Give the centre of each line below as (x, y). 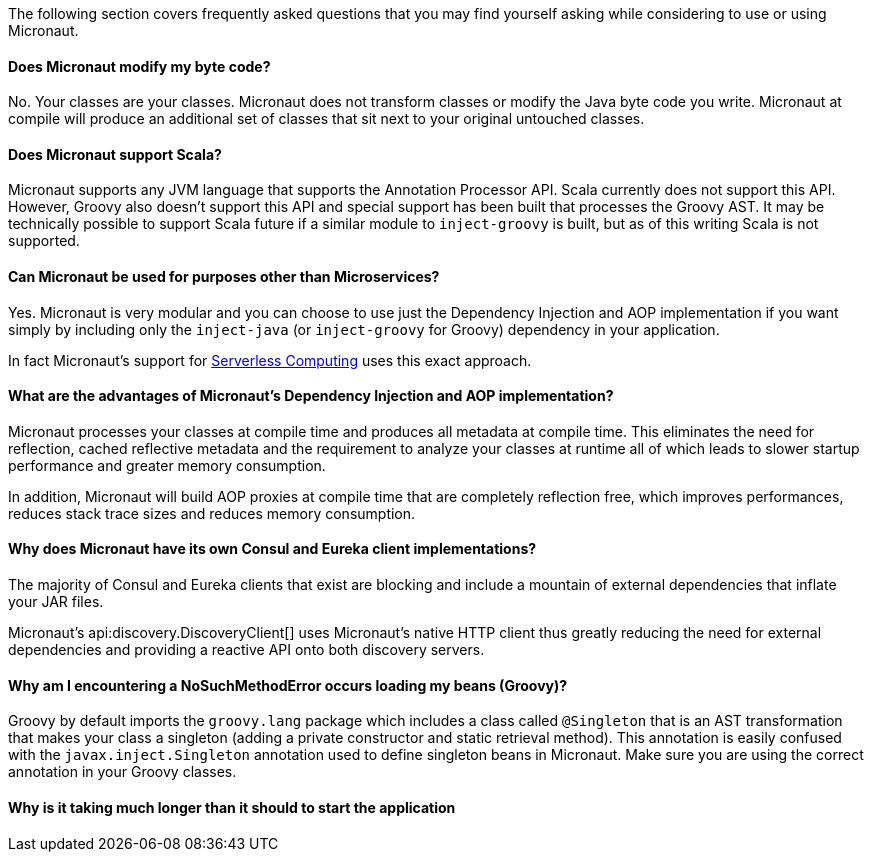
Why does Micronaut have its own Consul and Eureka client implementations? (272, 549)
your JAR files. (56, 602)
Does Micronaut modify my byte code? (139, 66)
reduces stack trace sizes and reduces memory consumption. (212, 513)
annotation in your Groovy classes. (122, 772)
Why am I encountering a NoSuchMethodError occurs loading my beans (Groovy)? (288, 685)
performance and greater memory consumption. (167, 465)
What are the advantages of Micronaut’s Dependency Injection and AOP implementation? (311, 396)
